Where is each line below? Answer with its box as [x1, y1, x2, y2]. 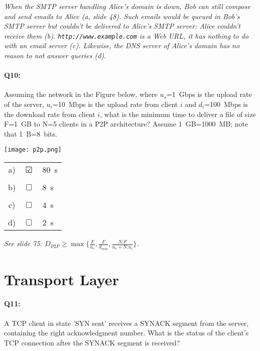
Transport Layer [4, 269, 119, 289]
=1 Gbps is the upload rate [166, 89, 252, 99]
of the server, [4, 99, 44, 109]
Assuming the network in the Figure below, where [4, 89, 158, 99]
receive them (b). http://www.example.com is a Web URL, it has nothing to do [4, 30, 248, 41]
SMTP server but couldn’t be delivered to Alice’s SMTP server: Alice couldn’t [4, 21, 240, 31]
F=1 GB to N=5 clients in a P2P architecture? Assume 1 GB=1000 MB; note [4, 119, 248, 129]
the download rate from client [4, 108, 95, 119]
